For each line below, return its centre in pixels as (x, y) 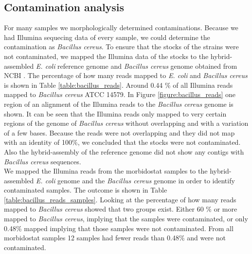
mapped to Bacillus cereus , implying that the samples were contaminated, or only (126, 219)
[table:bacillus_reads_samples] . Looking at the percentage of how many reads (120, 199)
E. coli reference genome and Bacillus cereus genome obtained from (136, 66)
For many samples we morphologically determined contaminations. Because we (121, 28)
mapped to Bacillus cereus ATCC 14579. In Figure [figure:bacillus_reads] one (120, 94)
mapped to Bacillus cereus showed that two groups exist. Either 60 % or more (121, 209)
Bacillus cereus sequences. (43, 161)
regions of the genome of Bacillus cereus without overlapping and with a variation (126, 123)
